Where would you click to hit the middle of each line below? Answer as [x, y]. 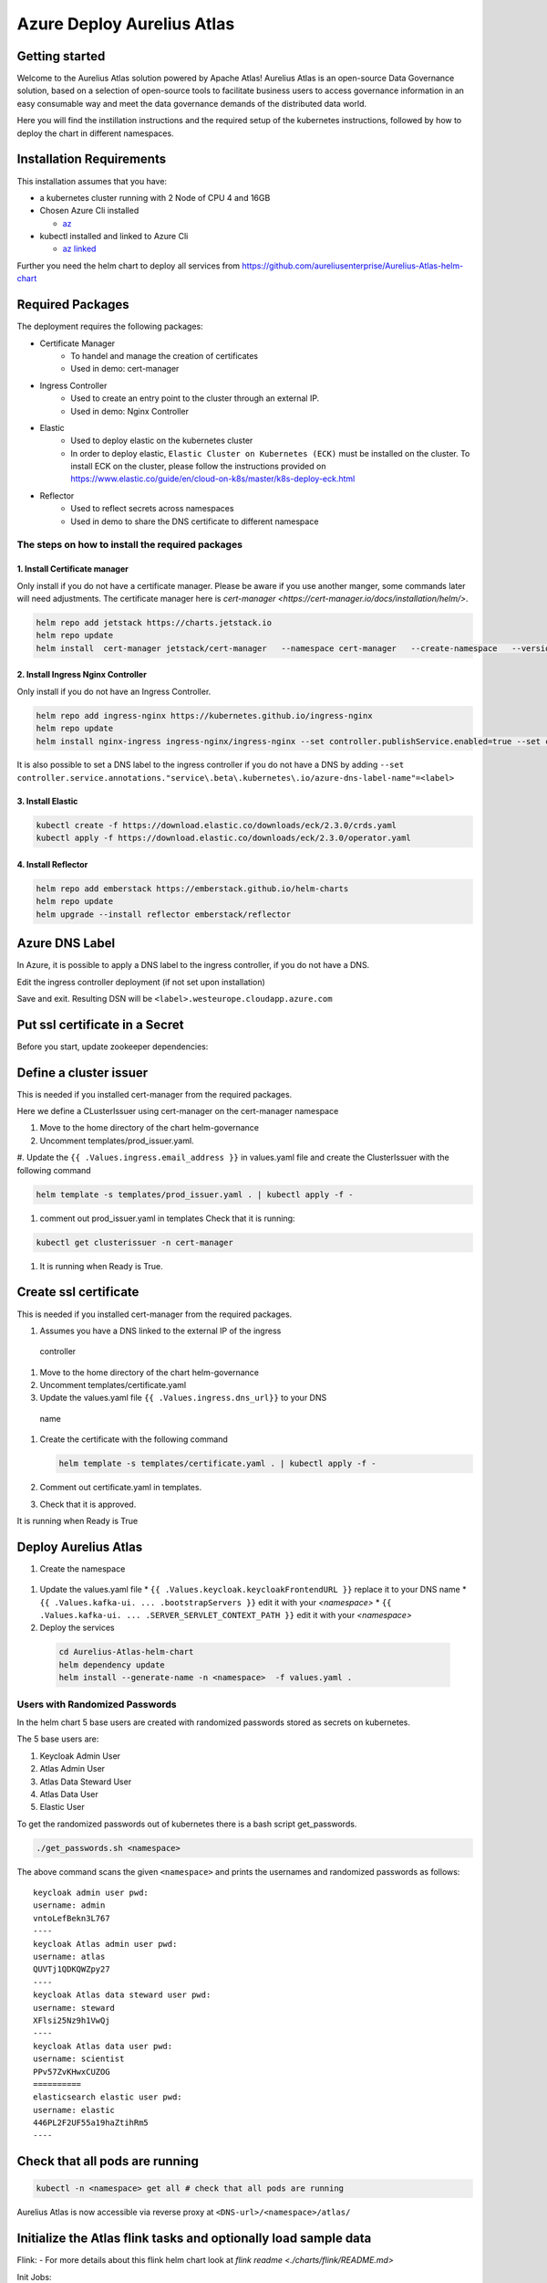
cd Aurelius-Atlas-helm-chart [126, 1652]
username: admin [69, 1905]
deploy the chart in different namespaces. [95, 133]
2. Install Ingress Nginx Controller [82, 675]
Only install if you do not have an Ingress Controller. [114, 691]
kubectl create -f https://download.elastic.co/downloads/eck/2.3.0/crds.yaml [216, 825]
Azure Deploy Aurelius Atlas [126, 24]
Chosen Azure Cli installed [89, 211]
